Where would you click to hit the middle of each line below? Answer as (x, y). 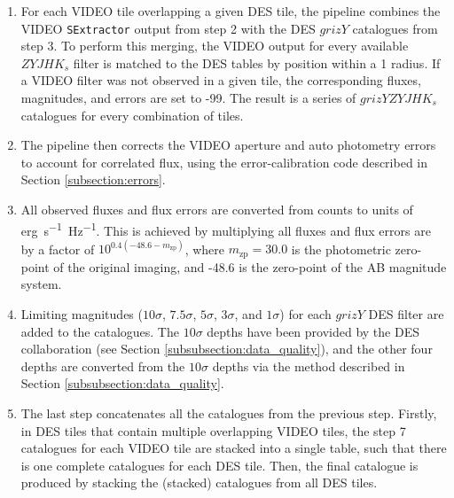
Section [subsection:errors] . (93, 179)
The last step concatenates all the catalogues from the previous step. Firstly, (229, 412)
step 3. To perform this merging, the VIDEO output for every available (215, 46)
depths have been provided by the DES (313, 331)
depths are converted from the (103, 366)
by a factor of (58, 249)
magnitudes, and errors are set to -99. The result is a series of (188, 98)
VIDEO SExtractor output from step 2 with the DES (168, 28)
